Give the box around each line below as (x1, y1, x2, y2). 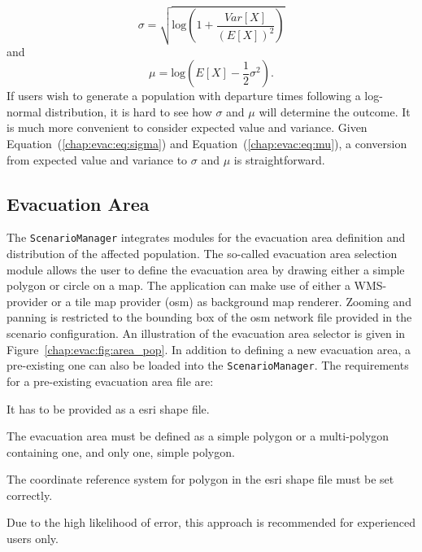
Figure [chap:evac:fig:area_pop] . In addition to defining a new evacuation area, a (7, 340, 411, 357)
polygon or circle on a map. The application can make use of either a (7, 277, 350, 294)
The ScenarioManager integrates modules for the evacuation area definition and (7, 229, 406, 246)
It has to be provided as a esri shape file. (7, 400, 210, 417)
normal (7, 103, 41, 120)
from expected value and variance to (7, 151, 188, 168)
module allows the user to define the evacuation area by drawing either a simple (7, 261, 405, 278)
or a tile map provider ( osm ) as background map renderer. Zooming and (51, 292, 411, 309)
